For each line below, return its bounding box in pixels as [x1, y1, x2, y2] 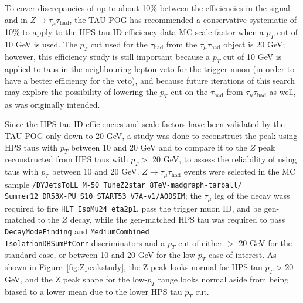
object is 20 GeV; [223, 38, 285, 50]
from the [166, 38, 198, 50]
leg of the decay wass [214, 189, 290, 202]
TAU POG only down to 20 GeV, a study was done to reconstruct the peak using [5, 129, 298, 141]
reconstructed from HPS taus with [5, 153, 128, 165]
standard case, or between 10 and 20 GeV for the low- [5, 248, 198, 261]
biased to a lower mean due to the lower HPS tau [5, 285, 182, 297]
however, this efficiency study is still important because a [5, 50, 210, 63]
